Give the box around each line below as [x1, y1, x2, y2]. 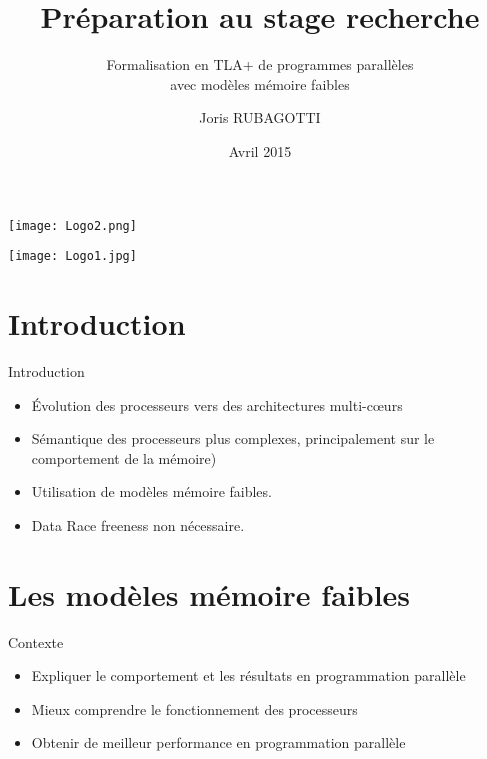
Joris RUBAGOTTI [199, 107, 321, 128]
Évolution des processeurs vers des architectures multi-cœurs [31, 394, 403, 415]
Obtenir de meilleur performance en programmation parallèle [31, 732, 406, 753]
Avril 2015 [228, 140, 292, 161]
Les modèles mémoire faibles [8, 573, 411, 614]
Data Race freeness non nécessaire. [31, 514, 245, 535]
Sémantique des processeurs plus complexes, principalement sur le [31, 428, 435, 449]
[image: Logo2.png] [8, 218, 137, 233]
